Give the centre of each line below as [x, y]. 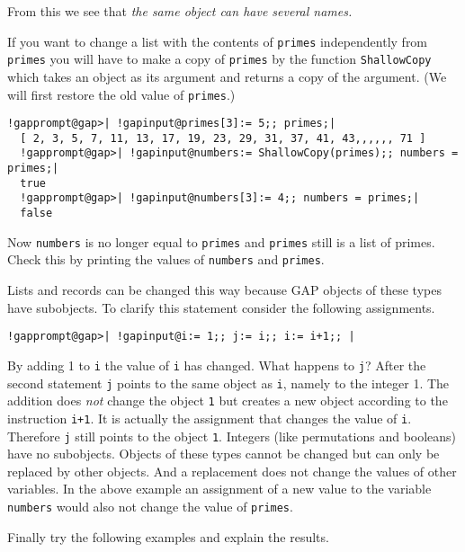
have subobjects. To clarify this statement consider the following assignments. [221, 307]
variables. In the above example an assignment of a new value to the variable [219, 489]
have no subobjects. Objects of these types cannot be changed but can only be [224, 454]
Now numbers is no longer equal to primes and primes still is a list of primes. [221, 241]
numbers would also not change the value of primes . [150, 506]
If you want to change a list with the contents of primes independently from [218, 41]
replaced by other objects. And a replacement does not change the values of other [232, 471]
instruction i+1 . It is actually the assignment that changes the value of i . [210, 418]
